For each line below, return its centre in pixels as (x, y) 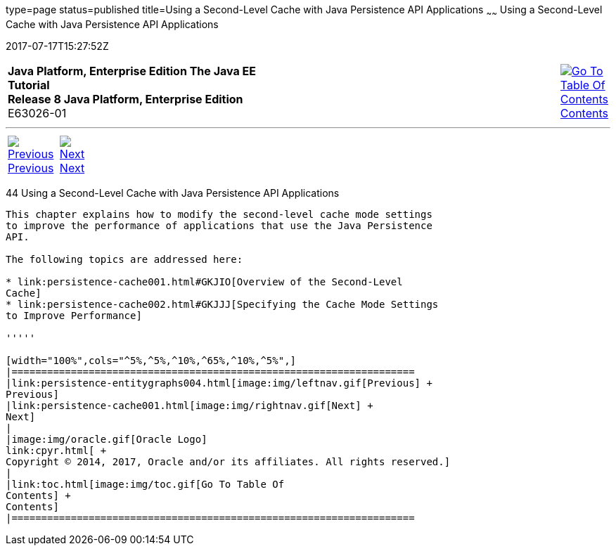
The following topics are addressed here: (124, 259)
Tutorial (29, 85)
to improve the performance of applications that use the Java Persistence (219, 225)
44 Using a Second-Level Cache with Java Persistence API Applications (173, 193)
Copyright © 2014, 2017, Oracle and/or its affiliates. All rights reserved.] (228, 461)
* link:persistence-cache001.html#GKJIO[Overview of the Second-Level (204, 281)
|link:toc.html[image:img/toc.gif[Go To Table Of (145, 484)
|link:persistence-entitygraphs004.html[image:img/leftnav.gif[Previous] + (219, 383)
